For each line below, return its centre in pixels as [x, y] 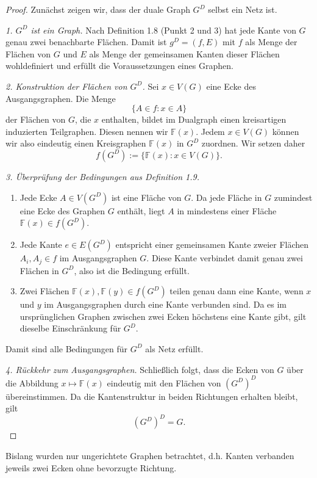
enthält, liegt [141, 210]
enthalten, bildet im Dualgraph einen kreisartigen [194, 119]
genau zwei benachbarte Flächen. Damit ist [86, 42]
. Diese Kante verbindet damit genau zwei [225, 258]
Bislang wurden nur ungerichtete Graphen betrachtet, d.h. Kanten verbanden [150, 455]
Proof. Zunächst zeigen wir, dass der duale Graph [98, 9]
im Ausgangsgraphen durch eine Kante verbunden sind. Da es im [166, 304]
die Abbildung [32, 382]
